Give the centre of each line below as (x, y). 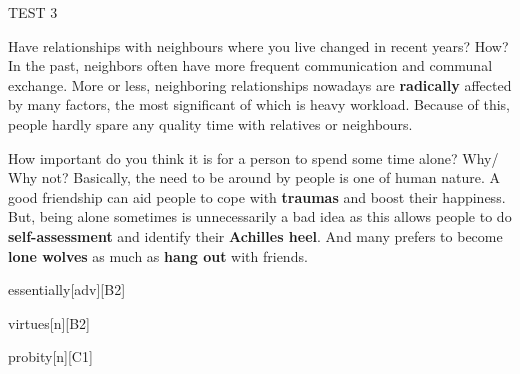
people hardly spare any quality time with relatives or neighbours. (210, 123)
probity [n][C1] (50, 356)
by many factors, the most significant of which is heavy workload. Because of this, (259, 104)
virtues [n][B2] (49, 322)
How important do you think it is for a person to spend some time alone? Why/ (253, 157)
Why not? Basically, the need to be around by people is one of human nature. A (254, 177)
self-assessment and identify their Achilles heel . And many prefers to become (255, 235)
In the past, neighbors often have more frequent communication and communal (250, 65)
